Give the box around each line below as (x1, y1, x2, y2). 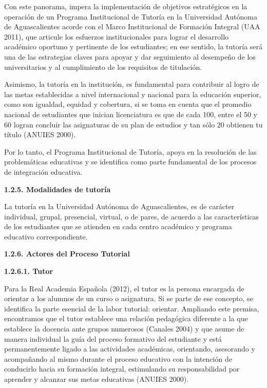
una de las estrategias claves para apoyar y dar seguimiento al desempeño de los (4, 51, 256, 62)
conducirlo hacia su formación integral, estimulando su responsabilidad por (4, 363, 240, 374)
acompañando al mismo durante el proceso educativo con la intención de (4, 353, 232, 364)
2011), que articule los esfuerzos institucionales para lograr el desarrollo (4, 31, 229, 42)
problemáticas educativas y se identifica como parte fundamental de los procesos (4, 156, 257, 167)
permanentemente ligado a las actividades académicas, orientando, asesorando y (4, 343, 255, 354)
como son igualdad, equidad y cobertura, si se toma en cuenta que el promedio (4, 99, 252, 109)
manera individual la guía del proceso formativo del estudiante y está (4, 333, 222, 344)
